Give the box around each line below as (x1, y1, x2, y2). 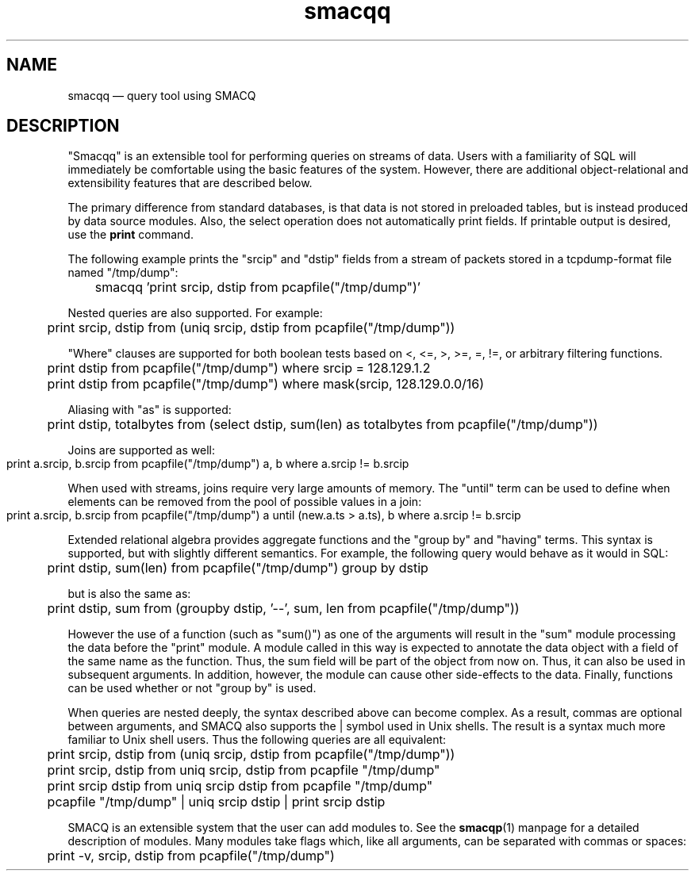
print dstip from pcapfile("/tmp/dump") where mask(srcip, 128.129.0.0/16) (47, 376, 485, 393)
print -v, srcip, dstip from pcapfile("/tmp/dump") (47, 848, 335, 864)
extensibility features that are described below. (67, 176, 313, 190)
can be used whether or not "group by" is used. (67, 681, 317, 695)
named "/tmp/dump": (67, 266, 179, 280)
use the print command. (67, 228, 194, 242)
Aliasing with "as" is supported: (67, 403, 232, 417)
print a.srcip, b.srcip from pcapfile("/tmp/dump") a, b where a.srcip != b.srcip (6, 457, 409, 471)
